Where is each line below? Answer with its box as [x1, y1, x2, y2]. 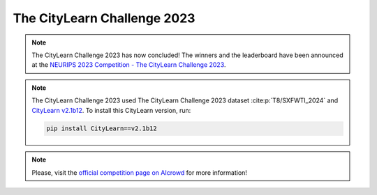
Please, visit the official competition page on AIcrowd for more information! [31, 168, 248, 177]
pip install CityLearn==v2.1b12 [46, 125, 157, 132]
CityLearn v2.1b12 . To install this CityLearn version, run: [31, 106, 191, 114]
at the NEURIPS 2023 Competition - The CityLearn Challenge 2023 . [31, 61, 226, 69]
